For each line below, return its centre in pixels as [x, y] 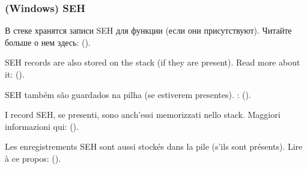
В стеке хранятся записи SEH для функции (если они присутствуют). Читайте [148, 30]
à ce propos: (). [33, 158]
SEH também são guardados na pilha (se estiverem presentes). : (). [128, 94]
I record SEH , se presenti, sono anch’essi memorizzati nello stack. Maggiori [143, 115]
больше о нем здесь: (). [48, 42]
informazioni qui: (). [42, 126]
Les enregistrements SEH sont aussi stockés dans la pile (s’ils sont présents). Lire [154, 146]
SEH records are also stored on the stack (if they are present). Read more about [153, 62]
